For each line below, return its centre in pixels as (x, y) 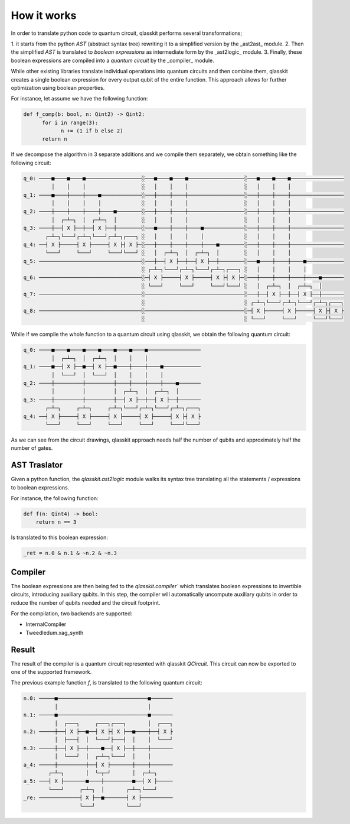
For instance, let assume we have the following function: (79, 99)
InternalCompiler (46, 624)
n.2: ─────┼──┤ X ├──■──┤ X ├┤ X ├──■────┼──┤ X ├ (98, 732)
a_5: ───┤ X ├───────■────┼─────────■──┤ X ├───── (98, 781)
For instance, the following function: (55, 498)
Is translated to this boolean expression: (60, 537)
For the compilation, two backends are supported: (72, 614)
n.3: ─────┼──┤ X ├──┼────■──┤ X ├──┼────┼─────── (98, 748)
